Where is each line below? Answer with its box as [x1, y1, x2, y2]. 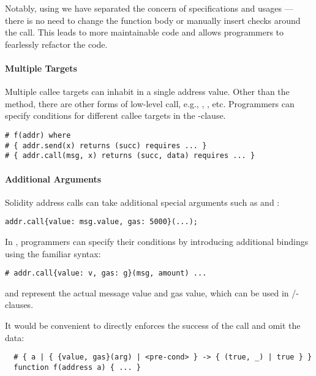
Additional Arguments [5, 172, 102, 185]
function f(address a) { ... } [13, 363, 141, 372]
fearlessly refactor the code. [5, 37, 108, 50]
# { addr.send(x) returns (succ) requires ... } [5, 141, 207, 150]
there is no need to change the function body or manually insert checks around [5, 13, 301, 26]
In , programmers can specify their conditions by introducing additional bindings [5, 235, 309, 247]
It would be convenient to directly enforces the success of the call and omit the [5, 319, 301, 331]
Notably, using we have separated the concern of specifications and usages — [5, 2, 293, 14]
